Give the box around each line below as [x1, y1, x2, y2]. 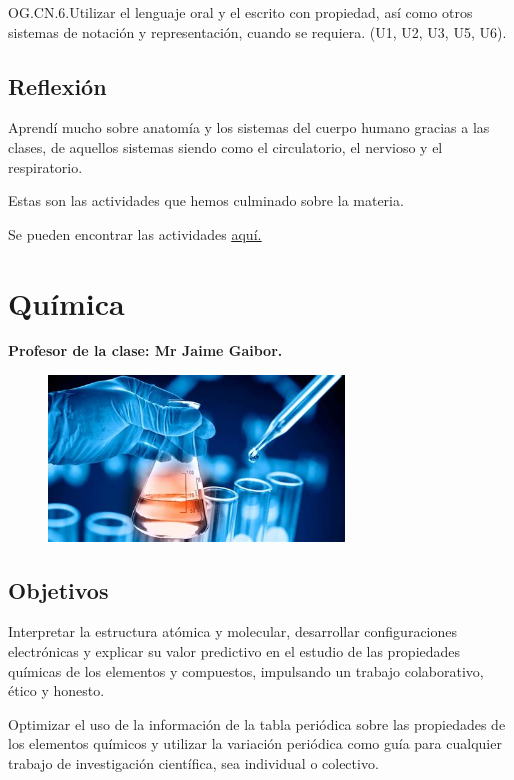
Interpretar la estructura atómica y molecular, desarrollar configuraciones [8, 621, 458, 642]
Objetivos [8, 574, 109, 605]
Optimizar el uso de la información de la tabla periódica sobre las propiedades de [8, 713, 506, 734]
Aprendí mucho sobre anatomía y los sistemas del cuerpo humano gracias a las [8, 117, 490, 138]
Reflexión [8, 70, 107, 101]
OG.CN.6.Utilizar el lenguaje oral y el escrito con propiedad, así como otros [8, 2, 473, 22]
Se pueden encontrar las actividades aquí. [8, 223, 262, 244]
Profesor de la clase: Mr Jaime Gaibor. [8, 340, 283, 361]
